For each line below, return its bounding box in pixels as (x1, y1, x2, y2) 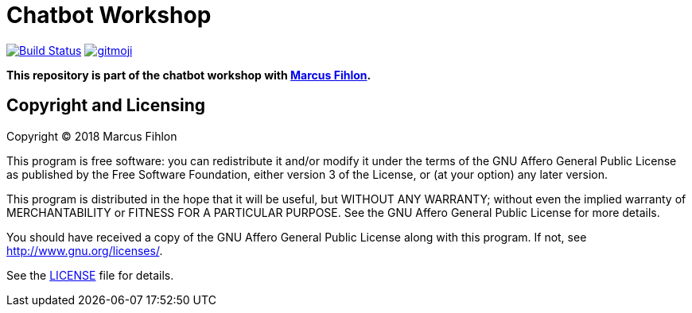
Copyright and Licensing (6, 95, 206, 116)
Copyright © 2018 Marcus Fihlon (6, 129, 177, 143)
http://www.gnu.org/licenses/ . (6, 243, 163, 257)
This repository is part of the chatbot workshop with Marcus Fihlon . (6, 68, 371, 82)
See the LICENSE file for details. (6, 268, 174, 282)
